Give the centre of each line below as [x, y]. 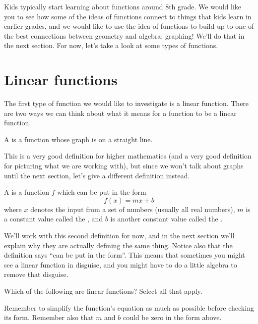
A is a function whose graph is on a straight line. [78, 139]
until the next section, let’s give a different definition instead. [97, 175]
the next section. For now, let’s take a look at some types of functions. [111, 45]
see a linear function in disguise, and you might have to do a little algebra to [121, 264]
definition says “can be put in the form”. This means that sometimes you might [125, 255]
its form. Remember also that [49, 317]
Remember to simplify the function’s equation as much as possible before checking [129, 307]
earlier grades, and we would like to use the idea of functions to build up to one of [129, 26]
